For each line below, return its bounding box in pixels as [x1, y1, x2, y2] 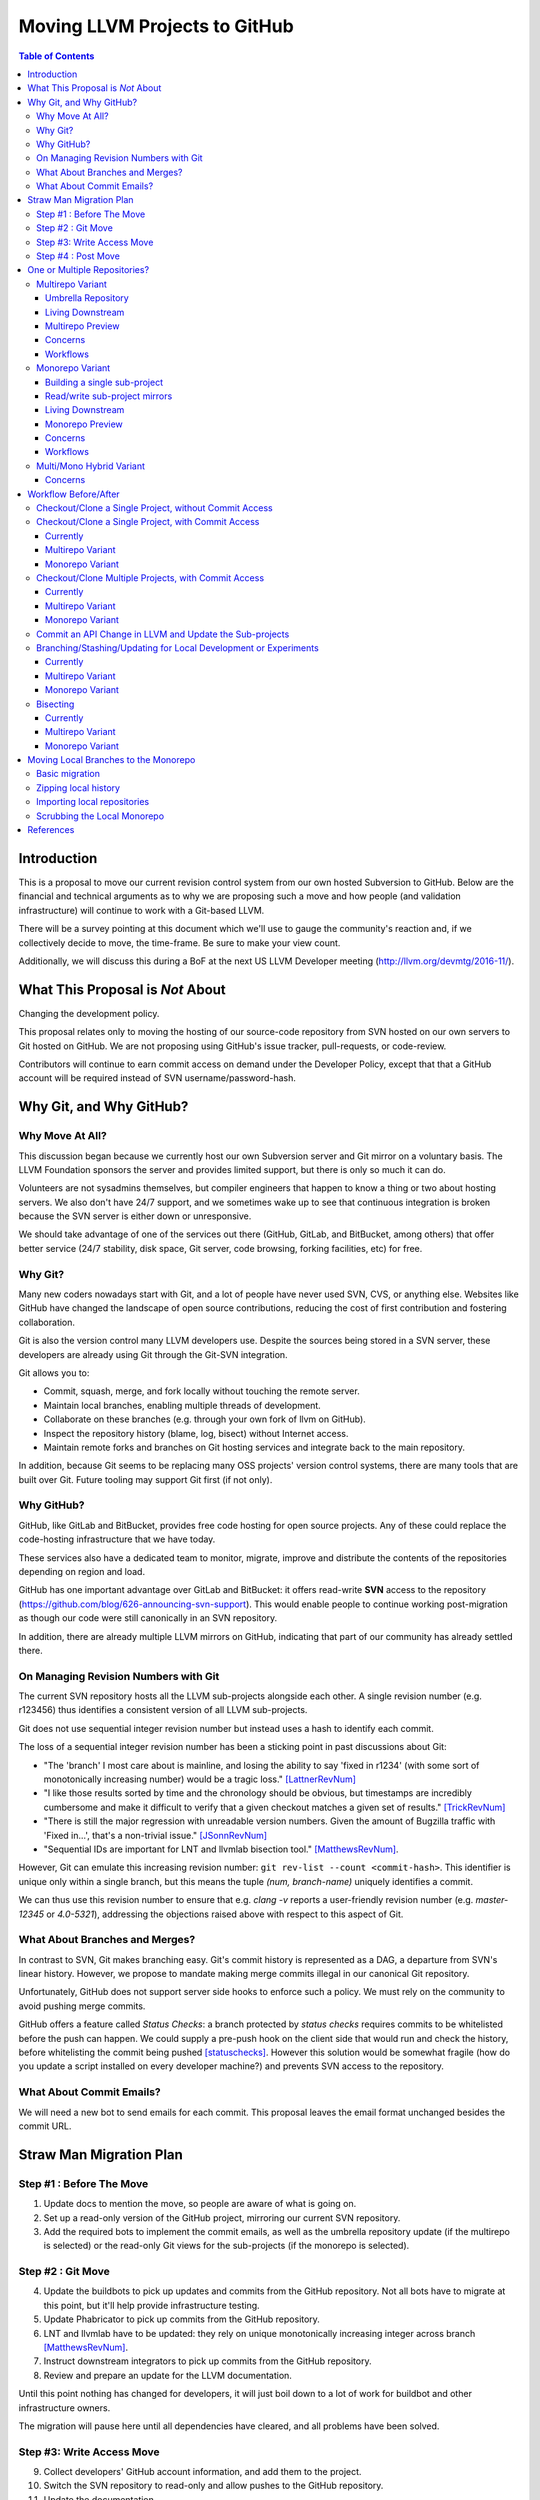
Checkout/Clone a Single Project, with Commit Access [36, 516, 260, 528]
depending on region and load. [18, 1566, 145, 1577]
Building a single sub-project [45, 376, 164, 388]
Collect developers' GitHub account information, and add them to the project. [43, 2466, 362, 2478]
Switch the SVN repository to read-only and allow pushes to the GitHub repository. [43, 2480, 384, 2492]
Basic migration [36, 768, 100, 780]
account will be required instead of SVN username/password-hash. [18, 1072, 297, 1084]
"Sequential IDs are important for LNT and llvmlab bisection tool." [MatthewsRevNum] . [43, 1843, 399, 1855]
